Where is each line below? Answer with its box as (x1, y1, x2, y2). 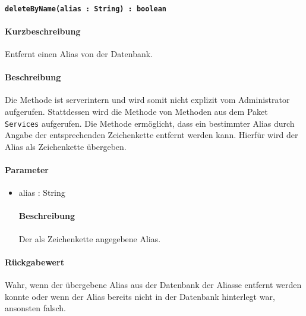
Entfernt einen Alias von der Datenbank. (5, 48, 153, 60)
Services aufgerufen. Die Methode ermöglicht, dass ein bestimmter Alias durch (5, 117, 295, 129)
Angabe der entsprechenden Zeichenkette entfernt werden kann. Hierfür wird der (5, 129, 298, 141)
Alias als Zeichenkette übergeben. (5, 140, 127, 152)
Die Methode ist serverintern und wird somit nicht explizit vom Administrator (5, 93, 290, 106)
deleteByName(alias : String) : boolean (5, 4, 167, 13)
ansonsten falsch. (5, 302, 66, 314)
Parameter (5, 164, 49, 176)
